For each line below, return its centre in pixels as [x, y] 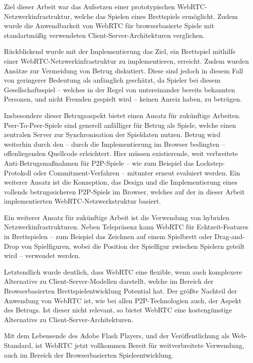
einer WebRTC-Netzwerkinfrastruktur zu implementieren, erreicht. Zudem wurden [126, 60]
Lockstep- [211, 163]
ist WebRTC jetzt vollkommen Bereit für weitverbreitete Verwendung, [140, 345]
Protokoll [18, 172]
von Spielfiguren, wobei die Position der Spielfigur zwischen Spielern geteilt [133, 246]
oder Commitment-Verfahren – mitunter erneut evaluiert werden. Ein [137, 172]
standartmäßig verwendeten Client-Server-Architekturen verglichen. [104, 35]
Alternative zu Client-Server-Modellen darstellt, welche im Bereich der [109, 281]
